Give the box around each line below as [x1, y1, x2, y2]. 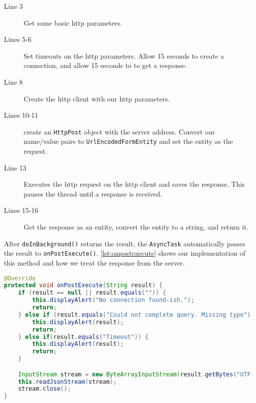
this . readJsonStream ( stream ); [18, 378, 117, 385]
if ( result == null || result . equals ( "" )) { [18, 289, 166, 297]
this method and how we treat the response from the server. [4, 257, 185, 268]
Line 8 [4, 76, 23, 87]
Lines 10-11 [4, 110, 38, 120]
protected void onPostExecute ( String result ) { [4, 282, 163, 289]
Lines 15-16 [4, 205, 38, 215]
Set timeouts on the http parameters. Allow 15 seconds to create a [24, 50, 224, 61]
